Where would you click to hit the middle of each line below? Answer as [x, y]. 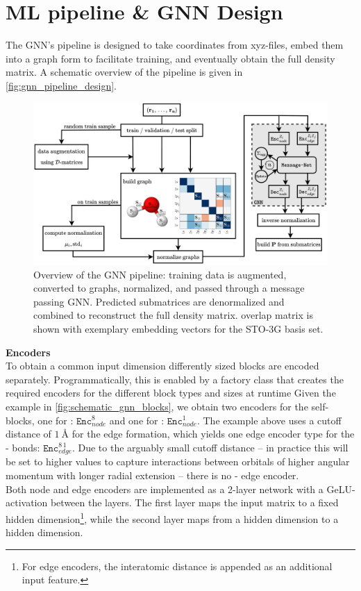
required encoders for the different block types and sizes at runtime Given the [171, 393]
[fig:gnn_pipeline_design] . [61, 85]
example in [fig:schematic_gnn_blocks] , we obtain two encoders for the [157, 406]
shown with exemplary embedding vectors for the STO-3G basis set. [178, 328]
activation [27, 502]
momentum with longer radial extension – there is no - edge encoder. [152, 475]
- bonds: [23, 447]
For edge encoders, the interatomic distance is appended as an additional [177, 566]
